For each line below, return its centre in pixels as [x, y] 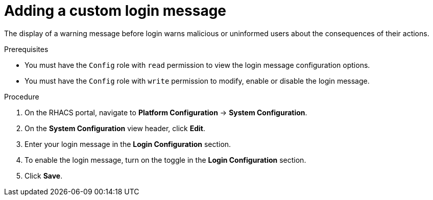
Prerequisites [26, 49]
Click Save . [44, 176]
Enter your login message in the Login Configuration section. [128, 144]
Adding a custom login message [115, 11]
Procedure [22, 96]
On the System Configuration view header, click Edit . [115, 128]
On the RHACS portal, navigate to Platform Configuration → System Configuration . [166, 112]
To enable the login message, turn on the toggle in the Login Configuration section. [165, 160]
